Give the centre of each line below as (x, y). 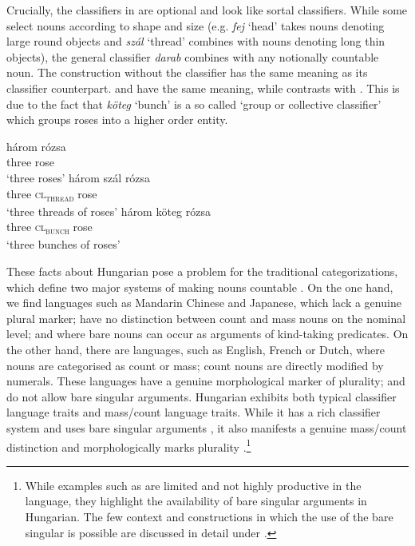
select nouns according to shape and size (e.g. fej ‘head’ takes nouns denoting (196, 25)
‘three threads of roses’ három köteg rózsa (109, 211)
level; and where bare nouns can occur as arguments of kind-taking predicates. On (207, 334)
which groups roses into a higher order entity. (117, 120)
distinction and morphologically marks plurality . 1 (129, 445)
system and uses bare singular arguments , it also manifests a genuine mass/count (207, 427)
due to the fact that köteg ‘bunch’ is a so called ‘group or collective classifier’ (194, 104)
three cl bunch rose (49, 228)
